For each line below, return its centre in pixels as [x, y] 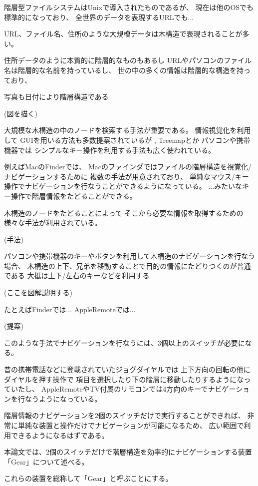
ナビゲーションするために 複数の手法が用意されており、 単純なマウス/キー [127, 176]
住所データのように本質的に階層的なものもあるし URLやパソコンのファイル [128, 60]
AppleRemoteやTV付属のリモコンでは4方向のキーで [125, 389]
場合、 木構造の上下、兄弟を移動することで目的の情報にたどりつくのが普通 [128, 265]
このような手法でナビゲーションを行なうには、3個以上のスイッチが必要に [125, 342]
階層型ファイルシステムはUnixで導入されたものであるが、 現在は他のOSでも [129, 7]
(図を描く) [21, 113]
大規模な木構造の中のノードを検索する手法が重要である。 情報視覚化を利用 [128, 130]
